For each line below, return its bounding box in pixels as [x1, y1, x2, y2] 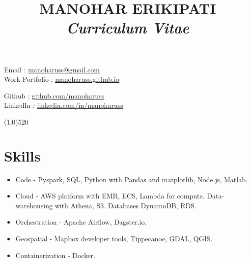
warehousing [15, 200, 53, 210]
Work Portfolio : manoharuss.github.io [4, 74, 119, 84]
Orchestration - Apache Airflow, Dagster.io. [15, 217, 147, 227]
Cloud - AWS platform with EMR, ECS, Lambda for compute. [15, 191, 205, 201]
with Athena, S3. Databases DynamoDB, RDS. [55, 200, 196, 210]
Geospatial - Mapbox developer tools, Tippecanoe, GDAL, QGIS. [15, 233, 213, 244]
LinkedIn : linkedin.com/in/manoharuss [4, 100, 123, 110]
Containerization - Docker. [15, 250, 95, 260]
